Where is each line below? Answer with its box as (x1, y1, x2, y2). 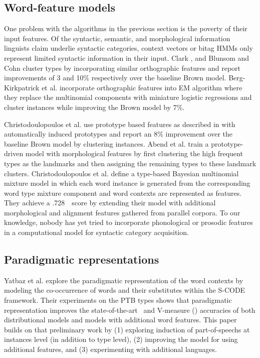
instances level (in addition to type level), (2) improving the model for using (4, 334, 238, 344)
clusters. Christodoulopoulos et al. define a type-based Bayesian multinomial (4, 168, 239, 178)
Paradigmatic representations (4, 252, 159, 267)
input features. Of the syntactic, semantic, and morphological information (4, 33, 230, 43)
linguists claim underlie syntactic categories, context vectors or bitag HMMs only (4, 43, 253, 53)
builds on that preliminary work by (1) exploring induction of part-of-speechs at (4, 324, 250, 334)
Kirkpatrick (4, 82, 40, 92)
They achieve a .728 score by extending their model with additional (4, 197, 216, 208)
